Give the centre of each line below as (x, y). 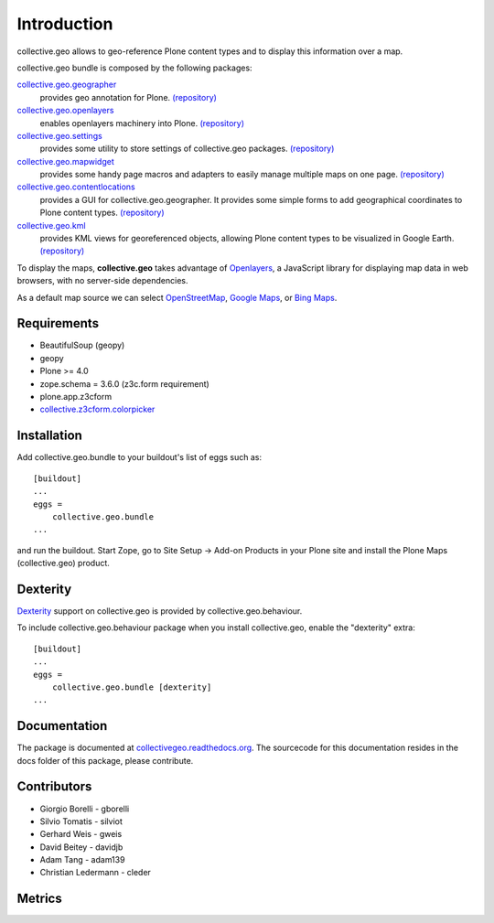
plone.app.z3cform (76, 397)
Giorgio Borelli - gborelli (85, 809)
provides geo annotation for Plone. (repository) (128, 97)
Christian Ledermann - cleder (95, 873)
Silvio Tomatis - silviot (81, 821)
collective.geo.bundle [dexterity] (132, 687)
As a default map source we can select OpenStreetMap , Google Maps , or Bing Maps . (177, 297)
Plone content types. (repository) (102, 213)
